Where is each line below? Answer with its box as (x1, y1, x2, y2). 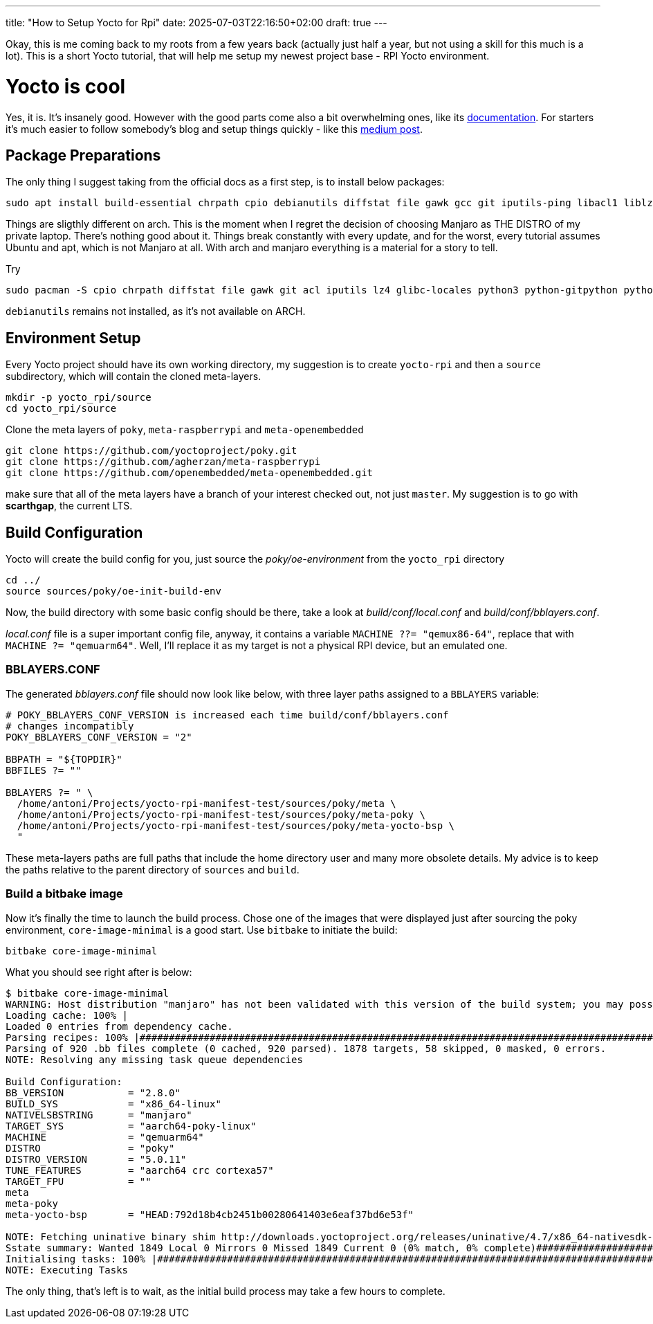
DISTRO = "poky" (6, 1142, 175, 1154)
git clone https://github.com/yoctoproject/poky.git (6, 445, 297, 457)
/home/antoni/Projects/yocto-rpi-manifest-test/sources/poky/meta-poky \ (17, 808, 425, 820)
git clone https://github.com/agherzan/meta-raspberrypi (6, 456, 321, 468)
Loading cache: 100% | (6, 1009, 129, 1021)
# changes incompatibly (6, 720, 134, 732)
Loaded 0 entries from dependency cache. (6, 1020, 233, 1032)
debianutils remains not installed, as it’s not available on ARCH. (6, 305, 306, 318)
